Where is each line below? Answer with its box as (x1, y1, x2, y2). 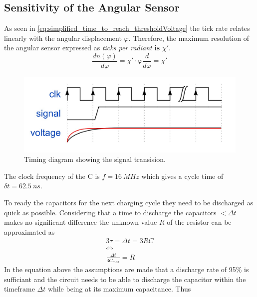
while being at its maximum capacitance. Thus (47, 284, 191, 294)
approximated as (4, 226, 55, 237)
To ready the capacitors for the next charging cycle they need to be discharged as (4, 197, 254, 207)
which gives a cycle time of (141, 170, 224, 181)
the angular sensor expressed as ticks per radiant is (4, 42, 160, 53)
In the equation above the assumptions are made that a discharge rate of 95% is (4, 264, 249, 275)
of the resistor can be (167, 217, 232, 227)
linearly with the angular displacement (4, 32, 122, 43)
